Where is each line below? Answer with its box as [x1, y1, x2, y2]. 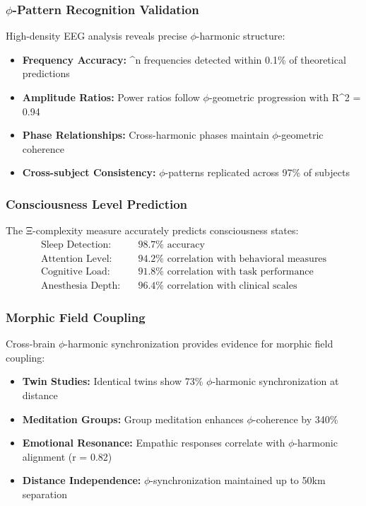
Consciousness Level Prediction [6, 195, 188, 212]
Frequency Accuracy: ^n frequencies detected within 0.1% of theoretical [22, 52, 346, 67]
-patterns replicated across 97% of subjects [165, 165, 350, 180]
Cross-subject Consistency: [22, 165, 156, 180]
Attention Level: [40, 253, 112, 264]
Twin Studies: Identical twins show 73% [22, 374, 203, 389]
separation [22, 486, 67, 501]
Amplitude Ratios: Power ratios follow [22, 90, 200, 104]
